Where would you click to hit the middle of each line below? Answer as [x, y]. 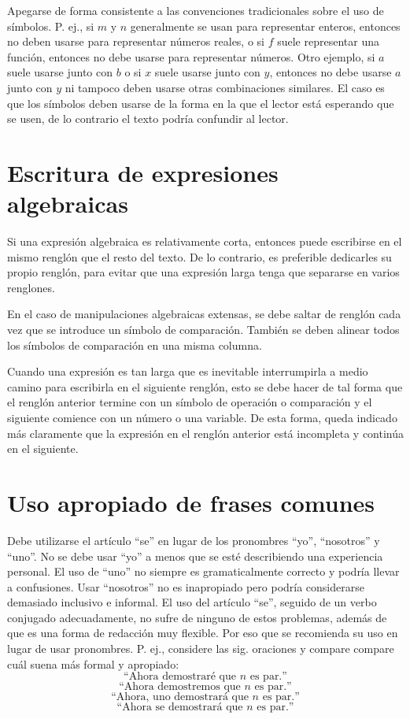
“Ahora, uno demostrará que [180, 697]
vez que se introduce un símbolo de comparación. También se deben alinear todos [203, 330]
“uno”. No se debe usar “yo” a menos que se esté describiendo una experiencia [195, 556]
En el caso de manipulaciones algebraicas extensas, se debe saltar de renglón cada [204, 314]
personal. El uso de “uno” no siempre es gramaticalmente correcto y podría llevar [203, 571]
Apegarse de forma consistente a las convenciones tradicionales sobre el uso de [196, 10]
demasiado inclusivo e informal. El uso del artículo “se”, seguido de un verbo [192, 602]
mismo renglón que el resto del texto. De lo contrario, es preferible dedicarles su [199, 256]
